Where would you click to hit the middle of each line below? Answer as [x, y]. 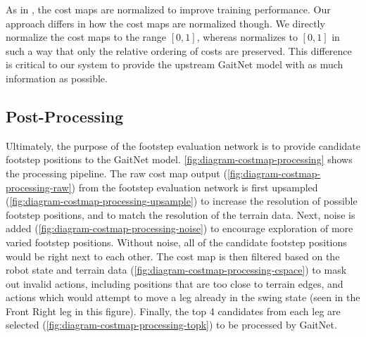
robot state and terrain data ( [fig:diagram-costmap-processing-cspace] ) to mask [176, 270]
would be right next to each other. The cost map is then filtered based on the [173, 256]
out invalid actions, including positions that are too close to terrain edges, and [175, 283]
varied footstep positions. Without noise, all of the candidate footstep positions [176, 242]
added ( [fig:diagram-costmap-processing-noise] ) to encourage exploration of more [179, 228]
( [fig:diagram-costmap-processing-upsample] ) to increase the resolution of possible [182, 201]
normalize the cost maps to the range [86, 37]
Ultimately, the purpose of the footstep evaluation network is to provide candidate [183, 145]
